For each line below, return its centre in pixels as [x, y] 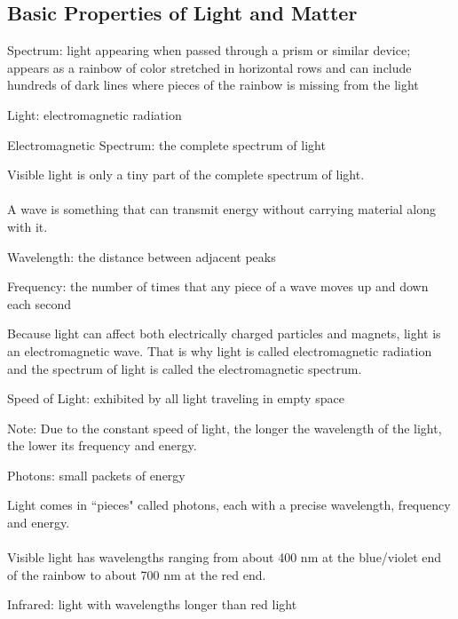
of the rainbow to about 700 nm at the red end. [137, 574]
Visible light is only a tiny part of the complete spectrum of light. [186, 175]
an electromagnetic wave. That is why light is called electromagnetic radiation [220, 350]
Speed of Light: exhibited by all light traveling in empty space [176, 398]
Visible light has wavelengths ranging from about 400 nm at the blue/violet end [225, 557]
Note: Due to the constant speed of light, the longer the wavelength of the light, [225, 428]
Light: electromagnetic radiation [95, 114]
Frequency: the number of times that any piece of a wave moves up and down [218, 286]
